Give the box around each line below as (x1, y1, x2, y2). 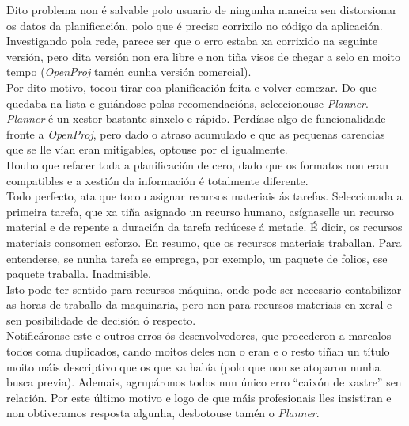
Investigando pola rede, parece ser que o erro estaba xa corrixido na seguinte (6, 32, 378, 49)
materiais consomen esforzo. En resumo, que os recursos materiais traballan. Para (6, 234, 402, 250)
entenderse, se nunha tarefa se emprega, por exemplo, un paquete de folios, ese (6, 249, 388, 266)
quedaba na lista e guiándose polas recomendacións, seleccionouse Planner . (6, 94, 369, 111)
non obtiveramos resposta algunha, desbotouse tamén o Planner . (6, 405, 320, 421)
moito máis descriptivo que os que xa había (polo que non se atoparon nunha (6, 358, 381, 375)
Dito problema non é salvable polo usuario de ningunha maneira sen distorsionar (6, 2, 397, 17)
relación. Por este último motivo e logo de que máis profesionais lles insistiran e (6, 389, 392, 405)
